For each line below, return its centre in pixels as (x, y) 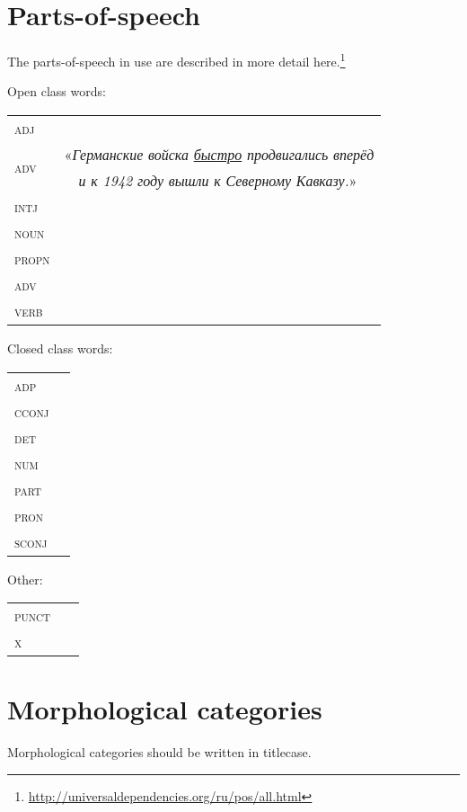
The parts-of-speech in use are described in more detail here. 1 (176, 60)
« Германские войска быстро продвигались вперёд (219, 154)
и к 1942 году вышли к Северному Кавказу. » (218, 180)
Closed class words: (60, 348)
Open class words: (57, 91)
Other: (25, 579)
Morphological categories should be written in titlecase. (159, 752)
